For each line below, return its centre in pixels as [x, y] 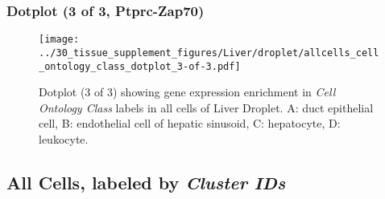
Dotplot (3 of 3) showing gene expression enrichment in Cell [187, 92]
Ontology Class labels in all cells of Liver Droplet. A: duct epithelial [206, 107]
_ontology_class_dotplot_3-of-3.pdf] [140, 66]
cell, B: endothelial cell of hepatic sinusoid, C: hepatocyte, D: [190, 123]
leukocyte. [64, 138]
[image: [59, 40]
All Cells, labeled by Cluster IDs [146, 182]
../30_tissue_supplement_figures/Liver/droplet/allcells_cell [209, 53]
